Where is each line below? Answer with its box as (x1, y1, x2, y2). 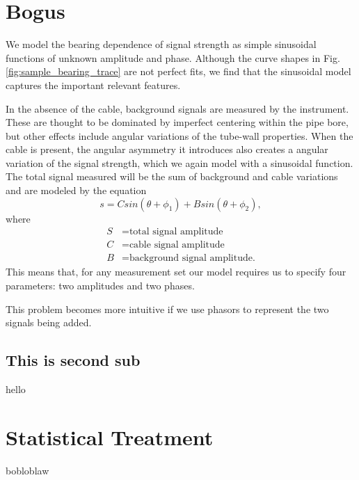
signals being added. (6, 315, 92, 330)
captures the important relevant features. (6, 77, 181, 92)
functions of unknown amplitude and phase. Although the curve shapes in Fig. (6, 50, 340, 65)
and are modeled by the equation (6, 183, 147, 198)
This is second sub (6, 349, 141, 371)
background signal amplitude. (129, 253, 255, 264)
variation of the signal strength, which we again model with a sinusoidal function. (6, 155, 353, 170)
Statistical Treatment (6, 422, 214, 451)
